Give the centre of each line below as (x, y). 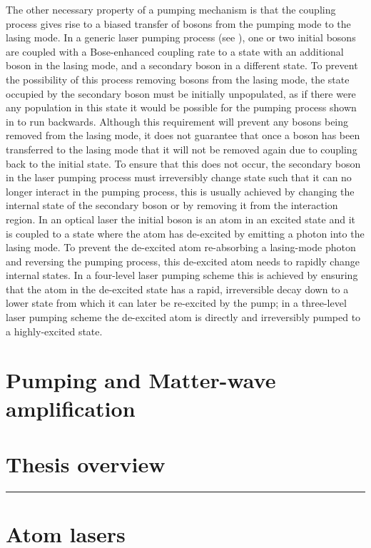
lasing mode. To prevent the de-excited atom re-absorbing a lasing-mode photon (181, 247)
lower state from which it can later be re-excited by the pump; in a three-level (176, 303)
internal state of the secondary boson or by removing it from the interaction (172, 205)
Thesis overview (86, 464)
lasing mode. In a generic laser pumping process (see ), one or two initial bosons (181, 37)
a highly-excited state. (54, 331)
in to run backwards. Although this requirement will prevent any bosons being (177, 121)
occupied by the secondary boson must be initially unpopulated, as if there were (181, 93)
